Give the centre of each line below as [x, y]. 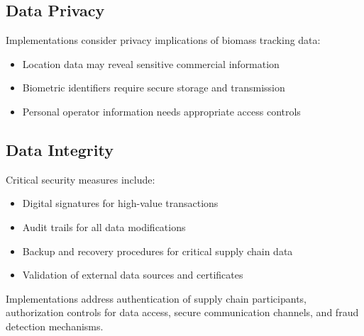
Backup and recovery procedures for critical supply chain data [158, 251]
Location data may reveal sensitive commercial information [151, 63]
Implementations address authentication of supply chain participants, [156, 298]
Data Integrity [60, 149]
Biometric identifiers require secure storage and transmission [154, 88]
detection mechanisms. [55, 326]
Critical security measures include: [81, 179]
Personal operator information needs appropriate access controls [161, 111]
